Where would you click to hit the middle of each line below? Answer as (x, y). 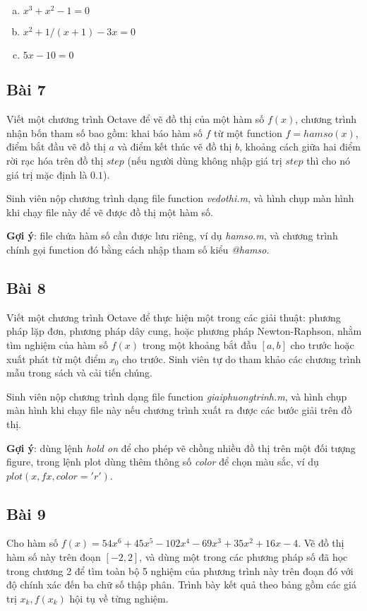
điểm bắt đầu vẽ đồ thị (56, 147)
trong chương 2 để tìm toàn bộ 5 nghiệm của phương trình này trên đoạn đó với (180, 570)
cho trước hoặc (322, 344)
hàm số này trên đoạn (54, 557)
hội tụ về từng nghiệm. (119, 598)
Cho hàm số (32, 543)
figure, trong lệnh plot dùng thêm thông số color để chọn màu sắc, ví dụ (163, 462)
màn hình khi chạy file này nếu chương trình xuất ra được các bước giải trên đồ (179, 410)
